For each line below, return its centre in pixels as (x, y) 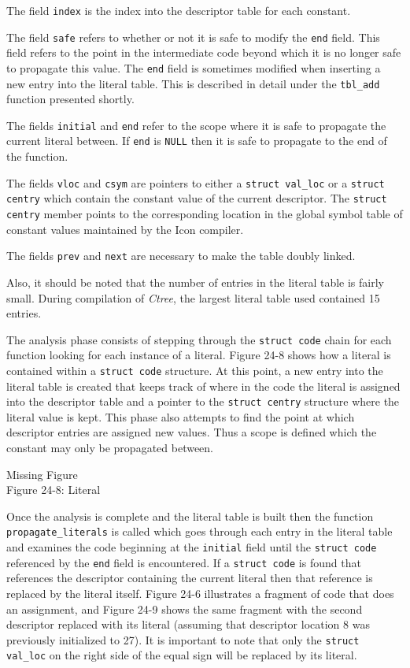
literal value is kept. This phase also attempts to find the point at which (181, 416)
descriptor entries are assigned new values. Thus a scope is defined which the (192, 432)
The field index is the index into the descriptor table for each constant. (179, 10)
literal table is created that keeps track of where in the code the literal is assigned (203, 386)
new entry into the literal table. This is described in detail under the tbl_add (193, 83)
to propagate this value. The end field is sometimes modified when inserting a (194, 67)
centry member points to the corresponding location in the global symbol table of (205, 214)
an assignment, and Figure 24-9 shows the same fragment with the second (185, 609)
